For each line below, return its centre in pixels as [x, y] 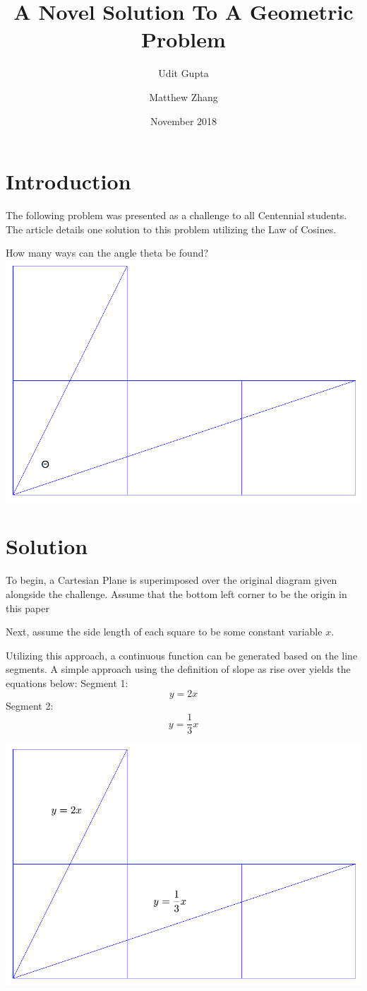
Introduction [68, 181]
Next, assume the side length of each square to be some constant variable [164, 632]
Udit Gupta [183, 73]
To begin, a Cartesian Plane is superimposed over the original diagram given [172, 580]
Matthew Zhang [183, 96]
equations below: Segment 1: [67, 682]
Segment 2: [30, 706]
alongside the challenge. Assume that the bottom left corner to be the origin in [176, 593]
